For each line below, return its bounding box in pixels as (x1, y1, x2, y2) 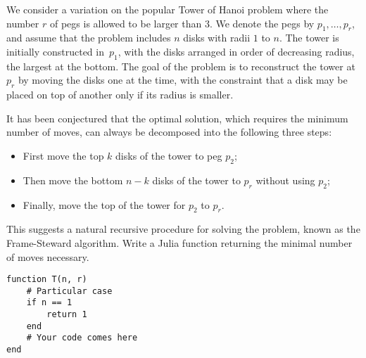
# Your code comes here (26, 333, 138, 343)
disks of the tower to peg (115, 148, 222, 162)
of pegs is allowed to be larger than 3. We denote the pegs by (49, 15, 315, 30)
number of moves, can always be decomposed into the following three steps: (6, 124, 332, 139)
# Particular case (26, 286, 113, 296)
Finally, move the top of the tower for (23, 197, 186, 212)
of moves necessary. (6, 249, 89, 264)
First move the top (23, 148, 104, 162)
